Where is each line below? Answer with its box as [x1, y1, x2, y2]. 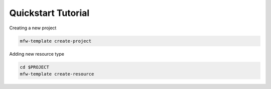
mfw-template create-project [20, 38, 92, 44]
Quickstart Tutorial [9, 7, 90, 18]
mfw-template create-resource [20, 71, 94, 77]
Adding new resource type [9, 51, 65, 57]
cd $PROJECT [20, 64, 50, 70]
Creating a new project [9, 25, 57, 31]
